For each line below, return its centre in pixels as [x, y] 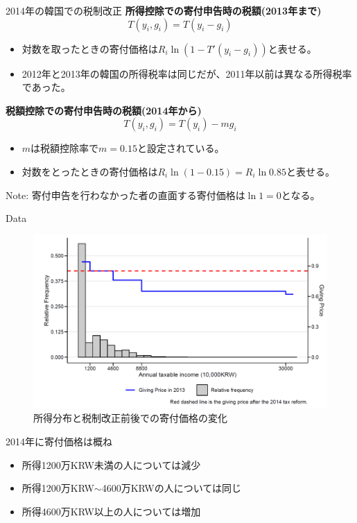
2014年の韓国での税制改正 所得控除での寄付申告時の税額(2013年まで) [164, 10]
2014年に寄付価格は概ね [59, 441]
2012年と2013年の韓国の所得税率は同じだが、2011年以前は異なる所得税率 [187, 73]
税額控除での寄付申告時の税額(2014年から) [104, 110]
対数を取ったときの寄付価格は [90, 48]
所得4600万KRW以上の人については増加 [111, 511]
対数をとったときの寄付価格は [90, 171]
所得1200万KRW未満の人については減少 [111, 464]
